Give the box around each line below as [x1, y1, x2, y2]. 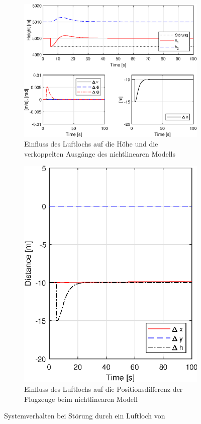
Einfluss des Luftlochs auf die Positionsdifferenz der [24, 384, 183, 394]
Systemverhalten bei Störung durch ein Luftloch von [4, 410, 165, 421]
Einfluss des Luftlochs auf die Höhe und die [24, 138, 158, 149]
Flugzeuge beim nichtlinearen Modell [24, 393, 138, 404]
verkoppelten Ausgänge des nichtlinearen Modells [24, 148, 175, 159]
